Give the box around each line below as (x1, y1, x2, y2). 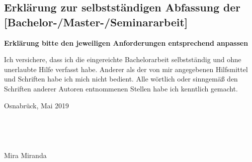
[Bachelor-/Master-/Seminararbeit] (4, 14, 188, 29)
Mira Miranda (4, 150, 47, 161)
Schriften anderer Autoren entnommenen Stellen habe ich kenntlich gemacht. (4, 83, 238, 93)
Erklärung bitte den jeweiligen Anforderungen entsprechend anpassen (4, 37, 248, 48)
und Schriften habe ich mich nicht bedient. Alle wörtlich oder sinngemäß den (4, 74, 238, 84)
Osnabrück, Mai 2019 (4, 100, 69, 110)
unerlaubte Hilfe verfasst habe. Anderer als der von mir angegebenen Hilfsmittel (4, 64, 248, 74)
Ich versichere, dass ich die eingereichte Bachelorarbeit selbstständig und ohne (4, 54, 242, 65)
